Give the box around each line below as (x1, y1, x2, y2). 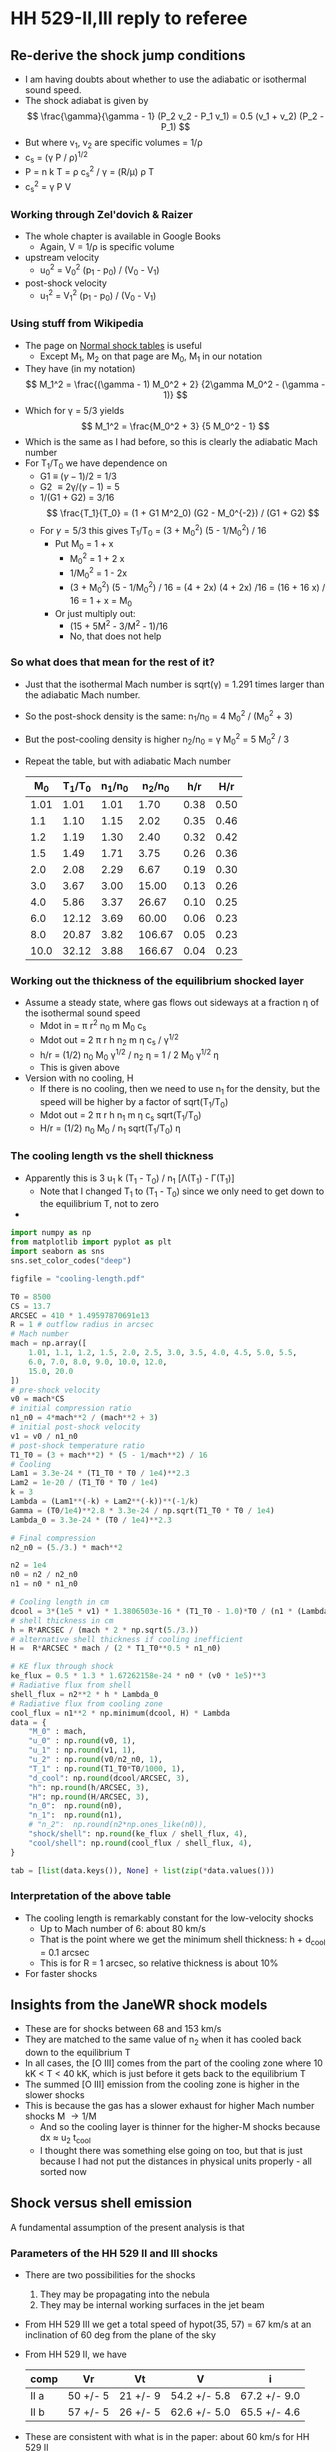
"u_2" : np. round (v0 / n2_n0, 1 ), (28, 1755, 163, 1765)
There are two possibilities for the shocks (24, 2269, 196, 2281)
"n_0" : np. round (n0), (28, 1801, 123, 1811)
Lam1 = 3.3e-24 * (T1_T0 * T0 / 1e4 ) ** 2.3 (10, 1468, 190, 1479)
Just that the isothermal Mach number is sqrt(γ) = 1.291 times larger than (24, 678, 325, 690)
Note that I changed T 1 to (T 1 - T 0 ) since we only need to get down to (39, 1185, 325, 1199)
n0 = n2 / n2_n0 (10, 1570, 78, 1580)
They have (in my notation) (24, 363, 136, 375)
